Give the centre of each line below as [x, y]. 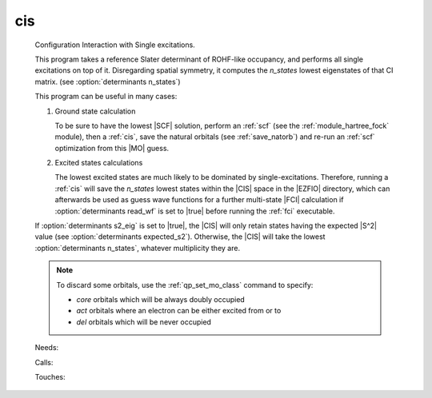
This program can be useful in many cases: [106, 97]
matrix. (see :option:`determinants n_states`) [108, 82]
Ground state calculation [95, 111]
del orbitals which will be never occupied [144, 322]
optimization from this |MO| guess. [112, 148]
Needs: [47, 348]
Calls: [44, 362]
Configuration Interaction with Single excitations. [115, 45]
